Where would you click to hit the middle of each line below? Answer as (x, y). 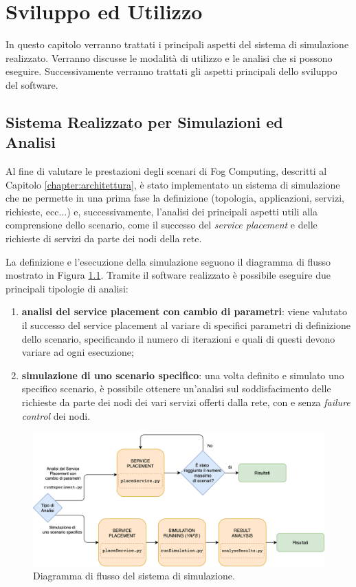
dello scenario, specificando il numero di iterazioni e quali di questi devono (178, 338)
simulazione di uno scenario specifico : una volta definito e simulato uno (183, 375)
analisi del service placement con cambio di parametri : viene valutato (184, 311)
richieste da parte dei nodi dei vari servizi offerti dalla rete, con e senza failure (186, 402)
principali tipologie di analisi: (67, 288)
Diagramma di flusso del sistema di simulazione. (134, 576)
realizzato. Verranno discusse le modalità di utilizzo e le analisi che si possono (169, 57)
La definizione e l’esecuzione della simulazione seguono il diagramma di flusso (168, 261)
